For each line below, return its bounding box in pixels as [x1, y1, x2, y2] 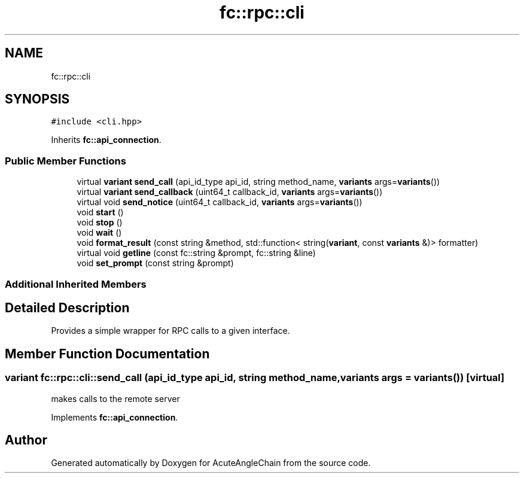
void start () [77, 207, 124, 218]
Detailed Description [5, 300, 130, 315]
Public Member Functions [5, 154, 126, 167]
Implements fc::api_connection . [51, 412, 178, 422]
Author [5, 433, 47, 448]
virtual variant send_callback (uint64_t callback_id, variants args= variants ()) [77, 187, 383, 197]
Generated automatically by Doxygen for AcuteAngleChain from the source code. [51, 458, 371, 468]
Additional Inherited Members [5, 278, 147, 290]
